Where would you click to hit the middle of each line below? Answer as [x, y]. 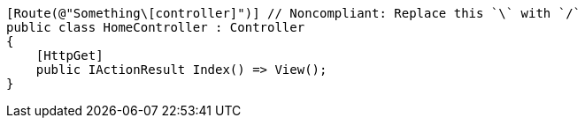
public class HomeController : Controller [156, 27]
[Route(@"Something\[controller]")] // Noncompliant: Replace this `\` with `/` [294, 13]
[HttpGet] [69, 55]
